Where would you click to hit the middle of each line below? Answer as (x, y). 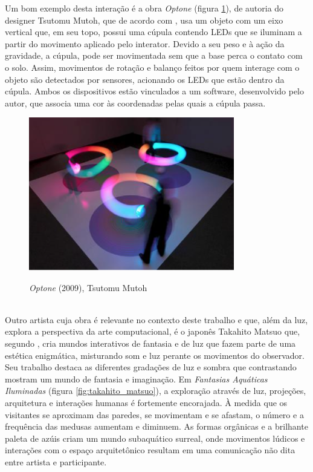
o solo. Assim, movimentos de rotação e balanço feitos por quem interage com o (152, 67)
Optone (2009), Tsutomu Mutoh (88, 287)
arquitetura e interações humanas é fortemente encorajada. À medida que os (146, 403)
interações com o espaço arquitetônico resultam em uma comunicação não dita (150, 450)
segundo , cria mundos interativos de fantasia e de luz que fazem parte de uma (150, 343)
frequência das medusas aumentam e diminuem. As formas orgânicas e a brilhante (156, 426)
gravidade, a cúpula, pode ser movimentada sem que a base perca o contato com (154, 55)
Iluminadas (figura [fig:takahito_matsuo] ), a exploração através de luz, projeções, (156, 391)
